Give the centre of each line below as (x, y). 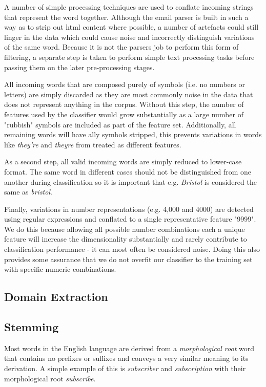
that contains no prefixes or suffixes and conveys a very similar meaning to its (126, 358)
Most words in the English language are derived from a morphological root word (129, 348)
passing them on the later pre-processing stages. (79, 67)
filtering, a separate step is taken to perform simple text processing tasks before (129, 57)
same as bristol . (28, 192)
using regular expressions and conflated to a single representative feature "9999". (130, 219)
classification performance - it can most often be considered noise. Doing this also (132, 249)
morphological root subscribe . (50, 378)
